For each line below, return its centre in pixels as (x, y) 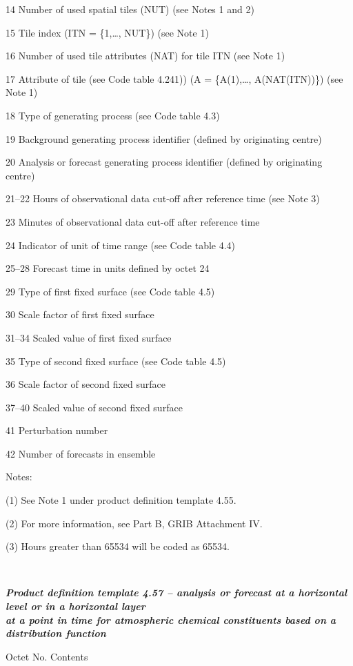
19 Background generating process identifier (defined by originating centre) (164, 138)
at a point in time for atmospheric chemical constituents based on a (171, 619)
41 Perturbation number (57, 430)
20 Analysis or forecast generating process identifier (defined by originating (164, 162)
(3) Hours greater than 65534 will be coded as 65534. (118, 546)
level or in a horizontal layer (75, 606)
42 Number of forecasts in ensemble (81, 453)
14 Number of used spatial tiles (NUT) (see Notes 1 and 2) (130, 9)
